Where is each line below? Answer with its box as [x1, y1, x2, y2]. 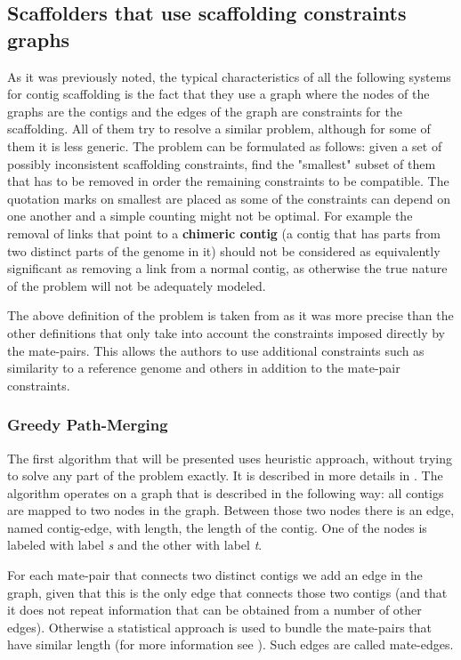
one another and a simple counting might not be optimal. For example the [7, 206, 413, 225]
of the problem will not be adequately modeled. [7, 276, 266, 294]
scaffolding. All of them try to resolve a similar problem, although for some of [7, 119, 431, 138]
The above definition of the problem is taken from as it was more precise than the [7, 306, 454, 325]
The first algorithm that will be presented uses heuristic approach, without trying [7, 448, 452, 467]
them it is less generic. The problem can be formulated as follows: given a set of [7, 136, 442, 155]
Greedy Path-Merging [7, 414, 168, 436]
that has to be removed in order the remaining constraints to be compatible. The [7, 172, 449, 190]
